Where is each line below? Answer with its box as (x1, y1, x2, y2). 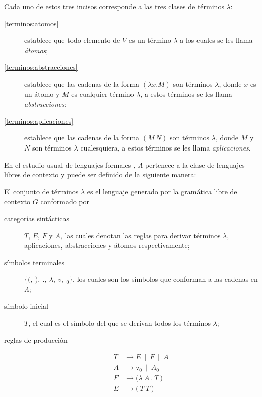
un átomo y (24, 88, 60, 99)
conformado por (40, 196, 90, 207)
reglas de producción (4, 334, 68, 345)
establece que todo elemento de (24, 35, 120, 45)
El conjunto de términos (4, 186, 79, 196)
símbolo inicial (4, 301, 48, 311)
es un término (128, 35, 171, 45)
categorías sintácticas (4, 213, 69, 223)
